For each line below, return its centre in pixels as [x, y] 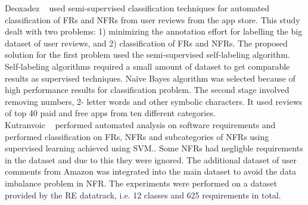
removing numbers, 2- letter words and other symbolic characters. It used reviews [154, 101]
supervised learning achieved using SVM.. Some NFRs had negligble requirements [154, 148]
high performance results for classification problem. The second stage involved [147, 90]
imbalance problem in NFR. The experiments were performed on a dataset [141, 183]
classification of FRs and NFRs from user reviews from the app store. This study [153, 19]
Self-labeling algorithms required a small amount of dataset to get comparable [147, 66]
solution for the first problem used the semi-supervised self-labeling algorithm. [147, 55]
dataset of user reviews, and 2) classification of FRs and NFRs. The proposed [146, 43]
